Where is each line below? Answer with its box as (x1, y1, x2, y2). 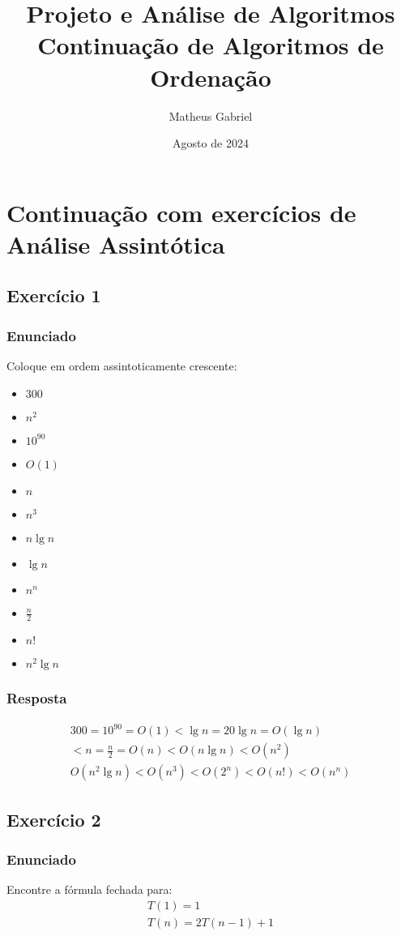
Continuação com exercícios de (6, 195, 356, 229)
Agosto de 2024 (173, 135, 249, 152)
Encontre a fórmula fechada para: (6, 881, 173, 898)
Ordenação (150, 60, 271, 93)
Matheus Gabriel (169, 107, 253, 124)
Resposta (6, 688, 67, 708)
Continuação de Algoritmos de (37, 28, 384, 62)
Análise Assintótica (6, 227, 225, 260)
